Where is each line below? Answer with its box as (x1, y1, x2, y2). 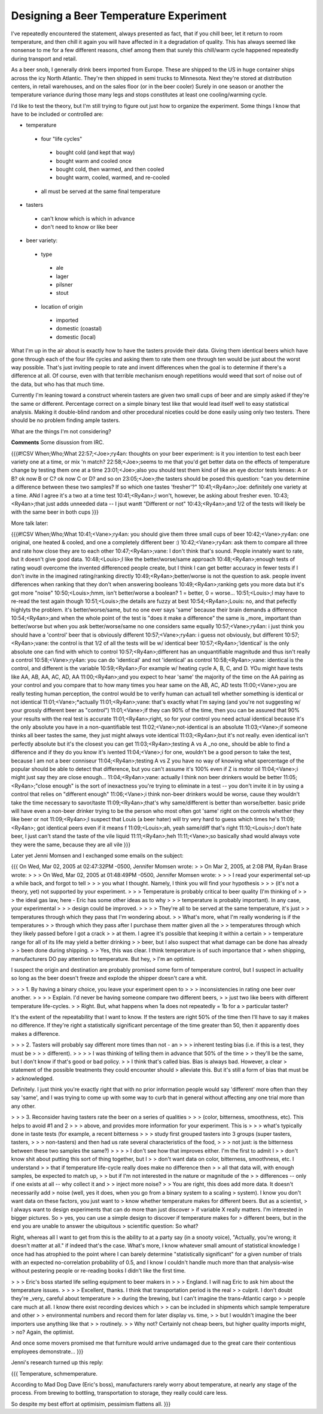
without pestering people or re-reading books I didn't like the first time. (11, 1267, 186, 1274)
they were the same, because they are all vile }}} (11, 841, 131, 848)
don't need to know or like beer (41, 223, 118, 230)
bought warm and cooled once (56, 157, 132, 164)
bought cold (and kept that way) (56, 149, 135, 156)
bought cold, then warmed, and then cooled (56, 165, 164, 173)
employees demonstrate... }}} (11, 1347, 84, 1355)
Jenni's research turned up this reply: (11, 1359, 104, 1366)
